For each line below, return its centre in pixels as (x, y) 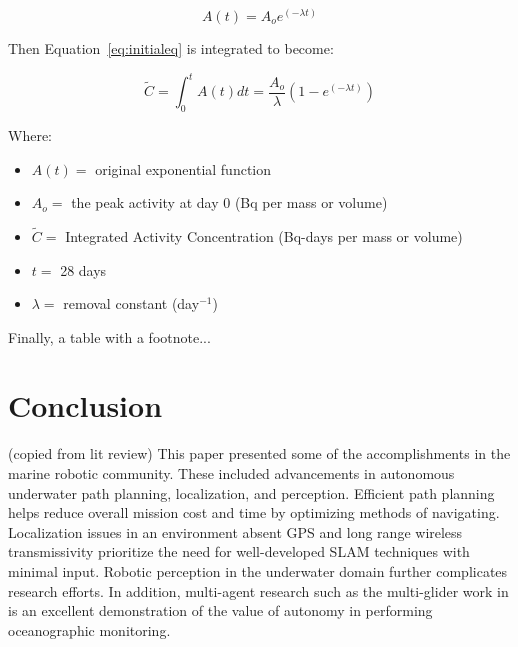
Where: (30, 134)
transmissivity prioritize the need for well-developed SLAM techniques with (239, 551)
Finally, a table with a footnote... (109, 336)
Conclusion (85, 405)
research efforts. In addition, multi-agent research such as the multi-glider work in (258, 590)
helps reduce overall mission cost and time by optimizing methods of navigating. (254, 512)
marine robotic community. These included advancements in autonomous (231, 473)
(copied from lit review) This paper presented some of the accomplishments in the (259, 453)
